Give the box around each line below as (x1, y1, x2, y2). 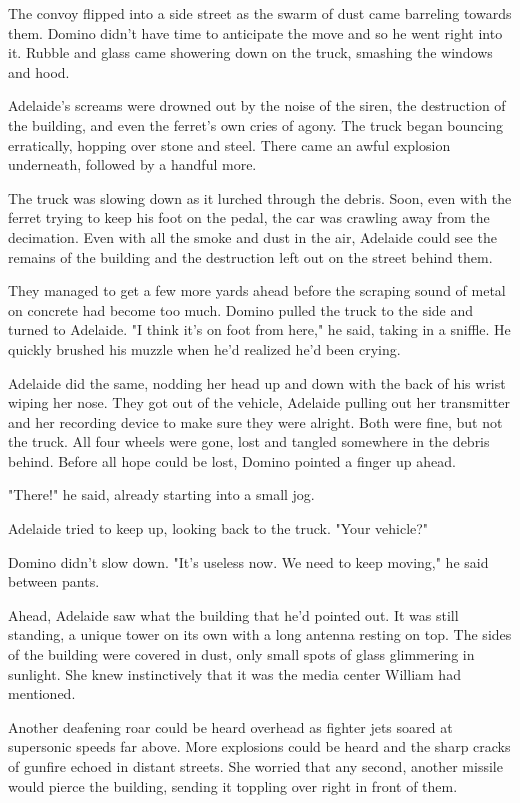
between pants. (8, 571, 100, 592)
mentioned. (8, 683, 76, 704)
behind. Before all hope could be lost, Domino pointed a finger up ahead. (8, 450, 456, 471)
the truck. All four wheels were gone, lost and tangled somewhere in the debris (8, 431, 490, 452)
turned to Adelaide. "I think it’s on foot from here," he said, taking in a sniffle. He (8, 319, 511, 340)
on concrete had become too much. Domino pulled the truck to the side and (8, 299, 474, 320)
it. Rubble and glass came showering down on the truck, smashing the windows (8, 42, 493, 63)
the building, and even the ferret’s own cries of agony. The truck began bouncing (8, 114, 504, 135)
